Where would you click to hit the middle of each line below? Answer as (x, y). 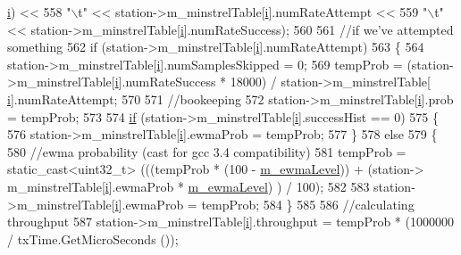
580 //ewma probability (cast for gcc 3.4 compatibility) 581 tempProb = (207, 151)
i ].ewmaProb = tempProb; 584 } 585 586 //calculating (264, 204)
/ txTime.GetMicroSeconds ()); (93, 239)
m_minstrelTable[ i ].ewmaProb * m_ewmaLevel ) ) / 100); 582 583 (189, 186)
